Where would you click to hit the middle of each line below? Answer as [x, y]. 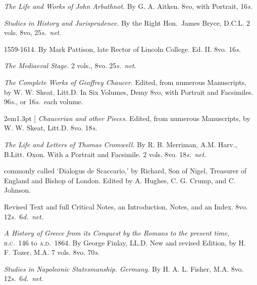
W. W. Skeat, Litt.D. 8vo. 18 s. [51, 128]
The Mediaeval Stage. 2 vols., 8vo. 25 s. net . [70, 65]
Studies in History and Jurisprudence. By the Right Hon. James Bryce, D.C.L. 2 [127, 22]
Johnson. [17, 190]
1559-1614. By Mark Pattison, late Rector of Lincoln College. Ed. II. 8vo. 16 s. [123, 49]
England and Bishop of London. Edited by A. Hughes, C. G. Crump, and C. [120, 180]
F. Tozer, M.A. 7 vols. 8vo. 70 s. [52, 252]
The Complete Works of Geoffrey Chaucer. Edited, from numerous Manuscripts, [125, 82]
